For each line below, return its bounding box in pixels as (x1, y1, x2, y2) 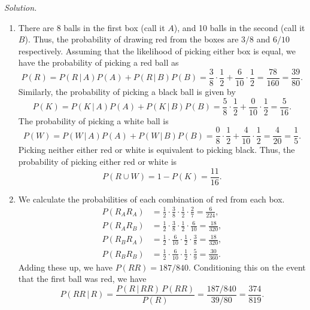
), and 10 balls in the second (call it (174, 21, 305, 33)
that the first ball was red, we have (18, 272, 147, 285)
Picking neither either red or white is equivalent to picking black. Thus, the (18, 143, 295, 156)
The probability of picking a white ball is (18, 114, 169, 127)
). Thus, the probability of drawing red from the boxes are (25, 33, 239, 45)
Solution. (4, 1, 37, 13)
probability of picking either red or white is (18, 155, 177, 167)
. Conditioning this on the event (189, 260, 306, 273)
